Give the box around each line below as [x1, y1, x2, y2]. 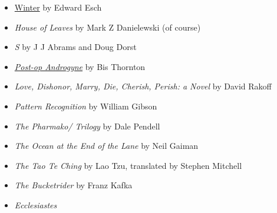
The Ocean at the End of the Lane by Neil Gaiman [14, 139, 199, 152]
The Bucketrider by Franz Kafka [14, 179, 133, 191]
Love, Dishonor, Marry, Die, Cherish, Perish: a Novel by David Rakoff [14, 80, 272, 92]
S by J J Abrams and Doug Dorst [14, 41, 137, 53]
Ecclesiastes [14, 198, 57, 211]
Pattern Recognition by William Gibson [14, 99, 157, 112]
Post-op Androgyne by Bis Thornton [14, 60, 146, 72]
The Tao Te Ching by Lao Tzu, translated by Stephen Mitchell [14, 159, 242, 171]
